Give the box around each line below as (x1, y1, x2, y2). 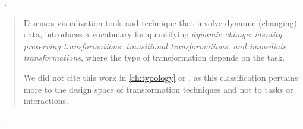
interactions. (23, 95, 68, 107)
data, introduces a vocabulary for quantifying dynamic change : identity (23, 28, 282, 40)
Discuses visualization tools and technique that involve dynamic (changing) (23, 16, 298, 29)
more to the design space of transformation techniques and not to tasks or (23, 83, 293, 95)
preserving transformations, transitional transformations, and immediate (23, 39, 287, 52)
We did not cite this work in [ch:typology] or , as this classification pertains (23, 71, 298, 83)
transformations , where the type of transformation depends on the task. (23, 51, 285, 64)
